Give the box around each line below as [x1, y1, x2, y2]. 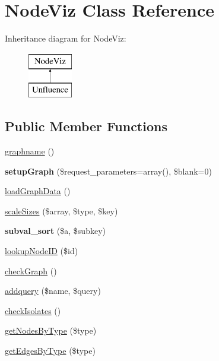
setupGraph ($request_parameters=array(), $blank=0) [5, 164, 212, 177]
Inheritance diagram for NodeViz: [5, 32, 126, 45]
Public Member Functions [5, 117, 167, 135]
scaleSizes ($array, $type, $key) [5, 204, 118, 217]
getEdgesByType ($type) [5, 344, 96, 357]
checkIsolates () [5, 304, 61, 316]
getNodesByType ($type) [5, 324, 97, 337]
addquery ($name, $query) [5, 284, 101, 297]
